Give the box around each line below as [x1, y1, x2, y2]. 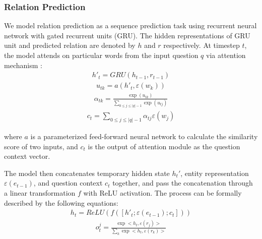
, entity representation [180, 167, 249, 178]
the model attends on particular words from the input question [4, 50, 199, 60]
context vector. [4, 151, 50, 161]
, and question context [33, 177, 103, 188]
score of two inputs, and [4, 141, 78, 151]
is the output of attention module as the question [88, 141, 240, 151]
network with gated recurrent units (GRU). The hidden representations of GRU [4, 30, 250, 40]
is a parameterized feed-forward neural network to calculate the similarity [30, 131, 258, 141]
